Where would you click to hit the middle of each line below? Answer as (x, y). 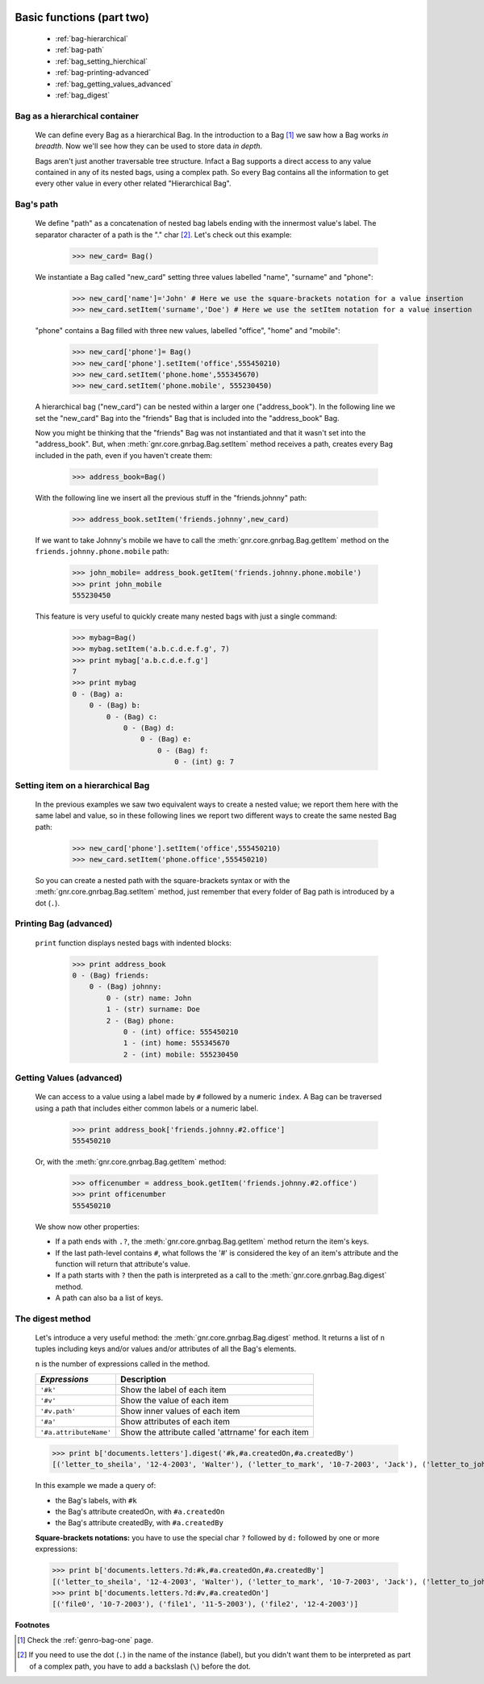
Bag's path (37, 204)
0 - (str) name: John (149, 998)
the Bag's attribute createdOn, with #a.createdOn (140, 1511)
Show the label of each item (173, 1390)
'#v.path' (58, 1411)
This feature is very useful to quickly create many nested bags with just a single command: (186, 616)
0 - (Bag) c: (132, 717)
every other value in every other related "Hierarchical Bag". (133, 183)
